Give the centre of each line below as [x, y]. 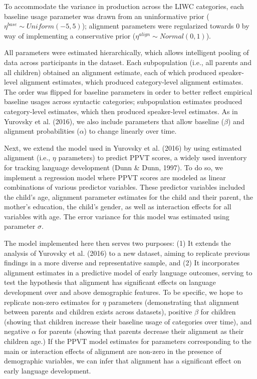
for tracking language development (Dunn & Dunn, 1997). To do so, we [113, 167]
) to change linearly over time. [130, 131]
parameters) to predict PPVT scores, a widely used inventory [153, 157]
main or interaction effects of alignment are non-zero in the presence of [113, 351]
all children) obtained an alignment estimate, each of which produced [110, 72]
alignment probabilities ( [42, 131]
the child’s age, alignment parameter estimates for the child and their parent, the [129, 197]
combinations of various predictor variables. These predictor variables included [124, 187]
